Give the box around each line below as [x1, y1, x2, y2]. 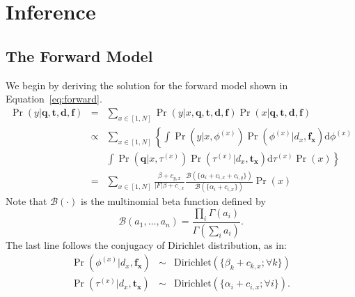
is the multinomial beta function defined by [81, 194, 266, 208]
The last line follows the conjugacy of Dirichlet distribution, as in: [6, 237, 287, 252]
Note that [6, 194, 47, 208]
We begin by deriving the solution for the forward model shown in [6, 77, 288, 92]
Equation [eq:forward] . [6, 91, 102, 106]
